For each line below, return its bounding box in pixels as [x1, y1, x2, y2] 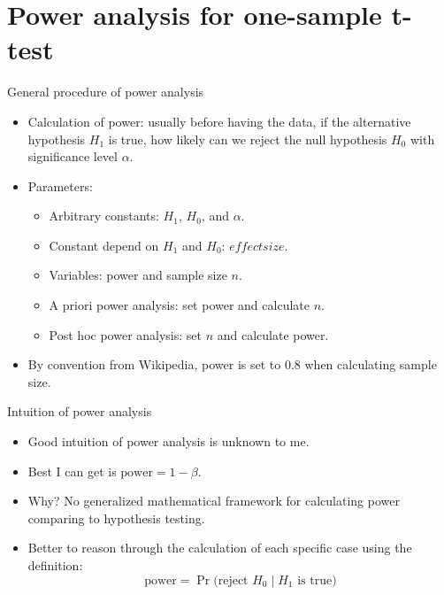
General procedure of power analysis [7, 82, 204, 101]
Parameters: [27, 176, 93, 195]
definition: [27, 556, 83, 574]
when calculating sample [304, 355, 437, 374]
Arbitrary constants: [49, 206, 159, 225]
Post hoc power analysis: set [49, 325, 203, 344]
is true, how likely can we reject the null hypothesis [108, 129, 387, 148]
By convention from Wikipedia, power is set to [27, 355, 281, 374]
